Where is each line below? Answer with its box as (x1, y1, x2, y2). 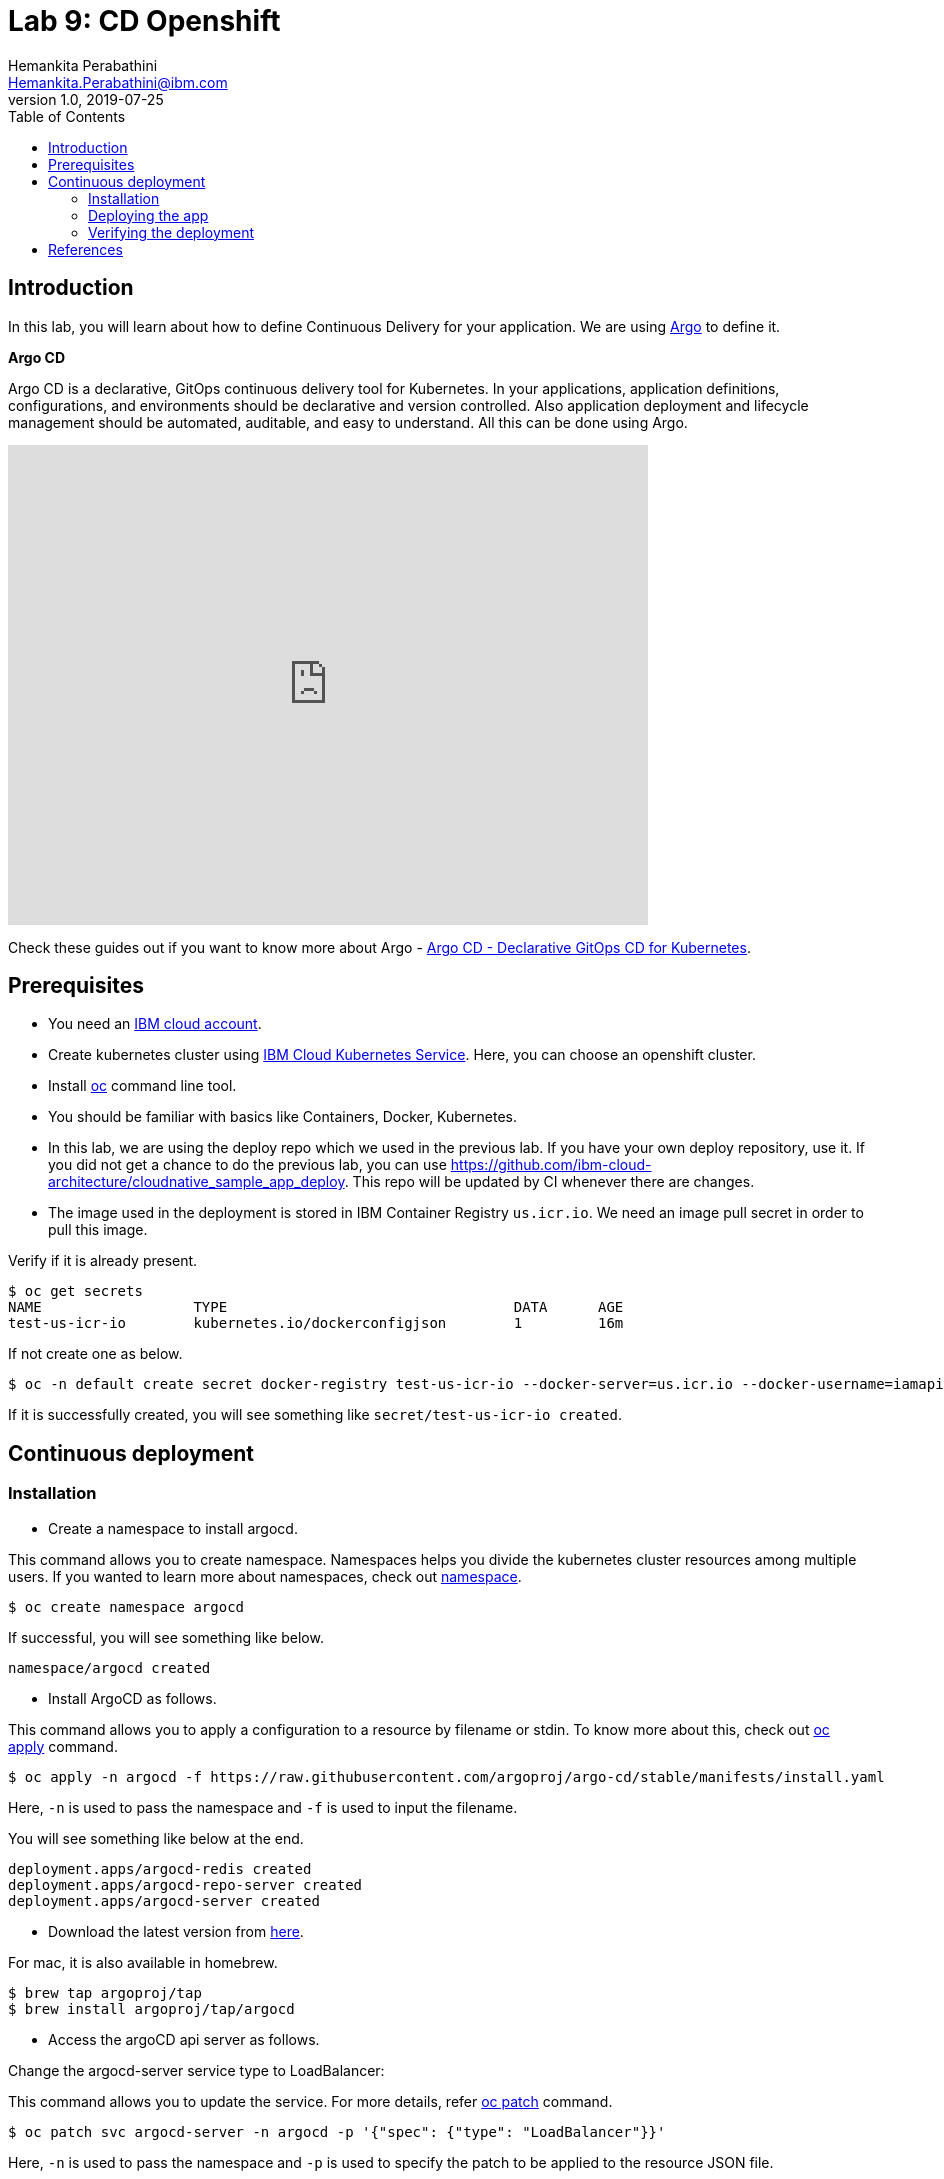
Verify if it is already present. (8, 1252, 198, 1270)
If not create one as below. (8, 1345, 183, 1363)
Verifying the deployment (88, 223, 255, 241)
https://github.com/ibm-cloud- (450, 1156, 652, 1174)
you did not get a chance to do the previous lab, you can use (48, 1156, 447, 1174)
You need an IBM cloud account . (48, 1015, 262, 1033)
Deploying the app (88, 206, 209, 224)
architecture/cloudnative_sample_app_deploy (48, 1173, 345, 1191)
